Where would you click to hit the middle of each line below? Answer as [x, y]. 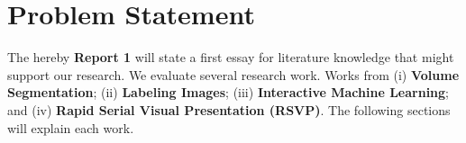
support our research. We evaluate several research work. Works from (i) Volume [233, 74]
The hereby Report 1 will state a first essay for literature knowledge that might [231, 57]
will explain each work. [71, 127]
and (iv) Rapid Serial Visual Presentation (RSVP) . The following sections [229, 109]
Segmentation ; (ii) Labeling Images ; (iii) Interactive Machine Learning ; [228, 92]
